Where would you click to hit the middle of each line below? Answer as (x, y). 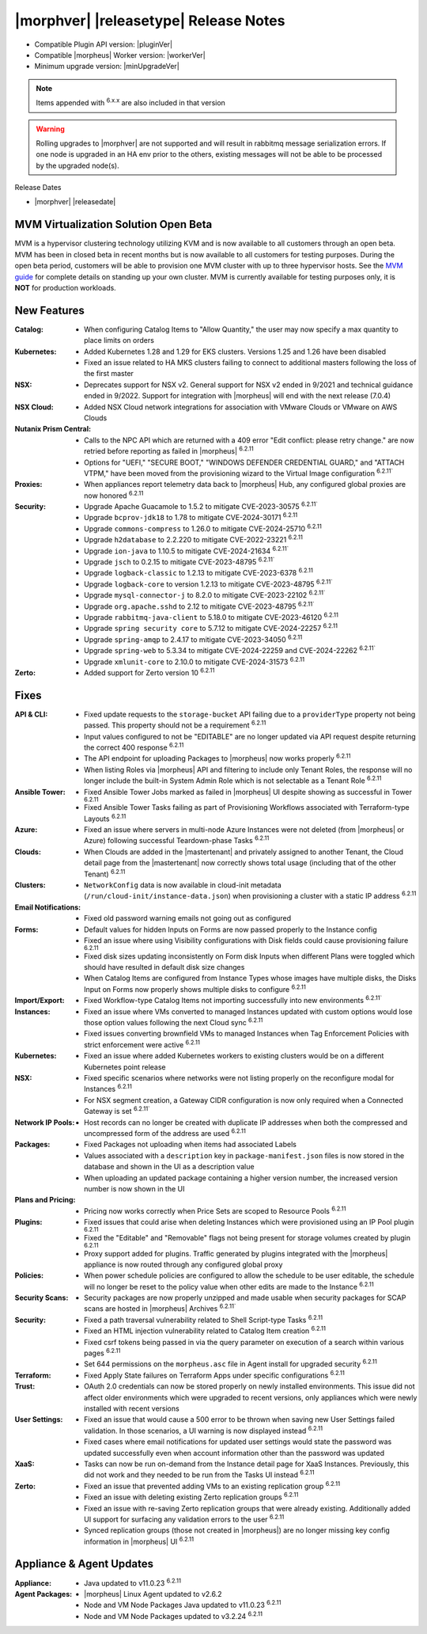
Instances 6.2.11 (108, 1089)
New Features (49, 310)
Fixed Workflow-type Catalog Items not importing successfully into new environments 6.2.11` (233, 1000)
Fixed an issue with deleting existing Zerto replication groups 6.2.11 (191, 1496)
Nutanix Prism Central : (53, 429)
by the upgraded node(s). (77, 165)
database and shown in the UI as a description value (169, 1167)
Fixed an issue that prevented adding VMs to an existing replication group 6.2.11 (212, 1486)
